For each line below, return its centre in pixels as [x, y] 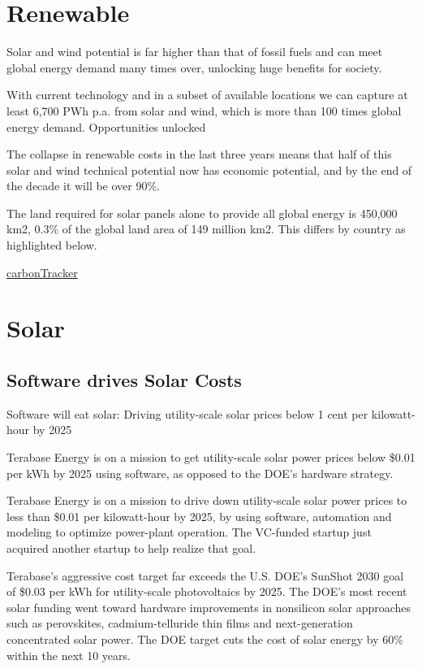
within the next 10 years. [69, 655]
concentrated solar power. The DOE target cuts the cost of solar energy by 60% [205, 639]
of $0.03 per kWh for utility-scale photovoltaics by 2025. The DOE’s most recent [207, 591]
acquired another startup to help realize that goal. [131, 547]
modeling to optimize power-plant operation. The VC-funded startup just [189, 532]
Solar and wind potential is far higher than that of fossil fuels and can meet [195, 52]
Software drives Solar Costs [124, 380]
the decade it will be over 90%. [84, 186]
